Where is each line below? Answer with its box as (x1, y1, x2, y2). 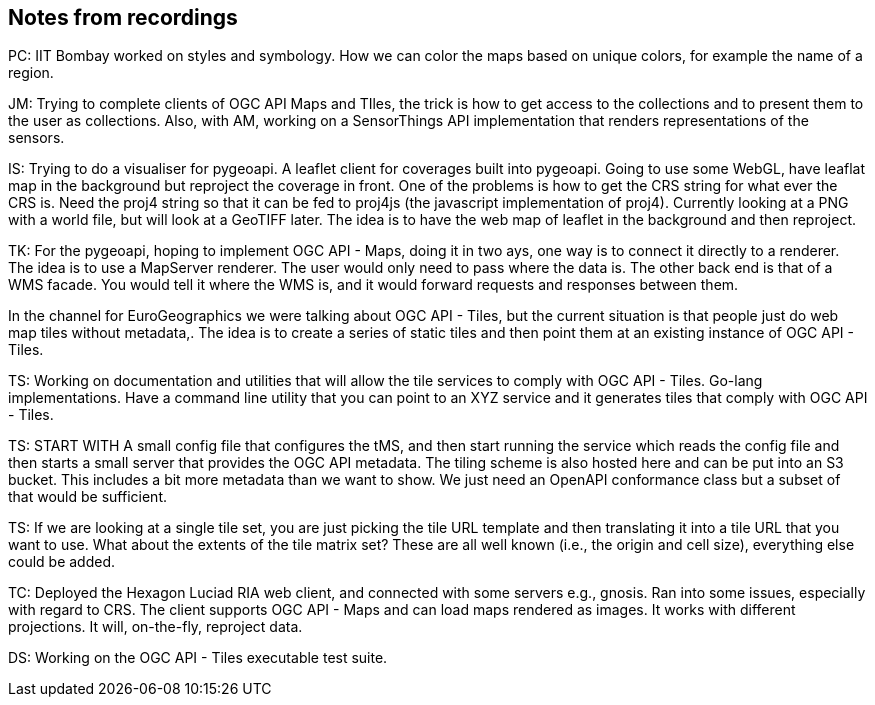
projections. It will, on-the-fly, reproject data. (8, 618, 303, 636)
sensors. (8, 129, 65, 147)
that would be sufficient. (8, 488, 167, 506)
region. (8, 64, 54, 82)
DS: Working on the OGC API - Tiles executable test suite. (8, 649, 388, 667)
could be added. (8, 553, 116, 571)
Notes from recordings (8, 5, 238, 30)
